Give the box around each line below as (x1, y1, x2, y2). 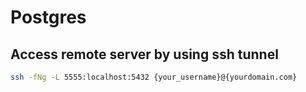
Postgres (10, 6, 87, 29)
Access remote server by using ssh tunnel (10, 46, 279, 63)
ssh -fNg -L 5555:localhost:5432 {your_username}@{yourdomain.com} (10, 72, 298, 82)
